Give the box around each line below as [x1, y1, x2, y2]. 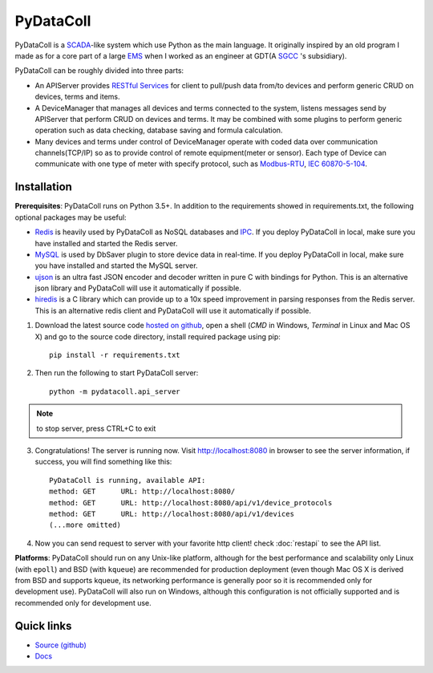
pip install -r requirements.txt [49, 351, 180, 360]
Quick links [14, 618, 72, 633]
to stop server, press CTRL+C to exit [36, 424, 156, 433]
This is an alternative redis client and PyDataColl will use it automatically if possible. [34, 306, 312, 315]
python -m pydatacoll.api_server [49, 387, 180, 396]
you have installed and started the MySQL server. [34, 261, 198, 270]
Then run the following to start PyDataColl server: [34, 368, 199, 378]
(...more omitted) [49, 521, 122, 529]
